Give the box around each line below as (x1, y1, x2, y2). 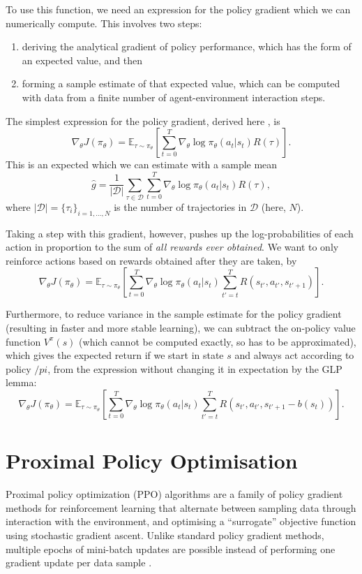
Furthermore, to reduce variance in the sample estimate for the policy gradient (6, 307, 342, 321)
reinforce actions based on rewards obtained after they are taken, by (6, 253, 297, 267)
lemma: (6, 375, 37, 390)
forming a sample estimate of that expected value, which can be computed (22, 76, 340, 91)
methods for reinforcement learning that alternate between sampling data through (6, 500, 356, 515)
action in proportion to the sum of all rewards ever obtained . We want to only (6, 240, 339, 254)
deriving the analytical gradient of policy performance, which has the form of (22, 39, 352, 54)
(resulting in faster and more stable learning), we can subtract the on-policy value (6, 321, 356, 335)
